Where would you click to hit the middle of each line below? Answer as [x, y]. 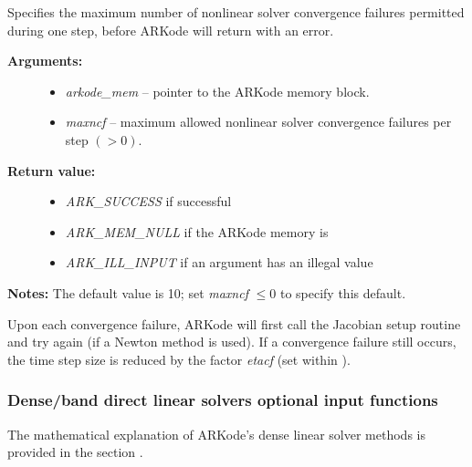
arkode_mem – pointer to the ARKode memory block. [217, 91]
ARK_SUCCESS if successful [148, 201]
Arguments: [45, 61]
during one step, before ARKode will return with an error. [171, 30]
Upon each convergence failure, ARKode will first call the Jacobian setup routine [234, 323]
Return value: [52, 170]
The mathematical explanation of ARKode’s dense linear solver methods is [216, 434]
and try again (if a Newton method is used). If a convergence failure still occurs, [232, 342]
